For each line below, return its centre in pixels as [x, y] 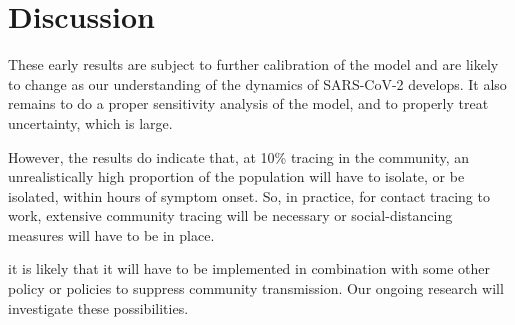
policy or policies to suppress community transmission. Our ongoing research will [256, 288]
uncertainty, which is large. [90, 122]
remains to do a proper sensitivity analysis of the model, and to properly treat [248, 103]
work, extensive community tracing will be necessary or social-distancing [230, 215]
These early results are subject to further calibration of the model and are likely [253, 64]
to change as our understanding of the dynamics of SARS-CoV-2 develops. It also [257, 83]
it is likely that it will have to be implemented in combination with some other [249, 268]
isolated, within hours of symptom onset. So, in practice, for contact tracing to [249, 195]
